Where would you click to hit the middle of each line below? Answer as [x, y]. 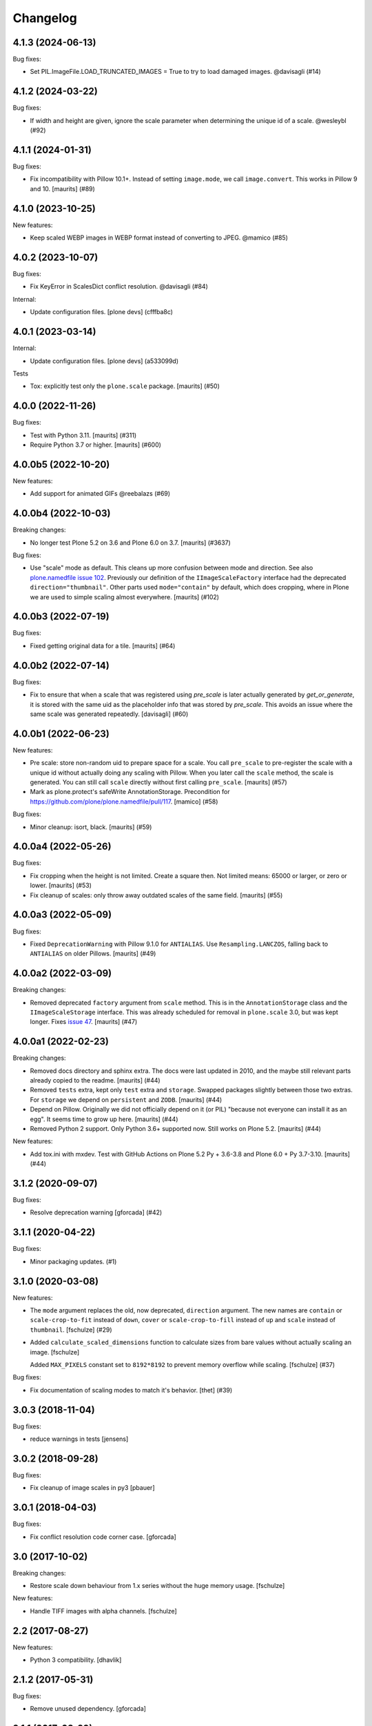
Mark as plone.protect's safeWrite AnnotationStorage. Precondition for [130, 792]
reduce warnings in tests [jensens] [79, 1439]
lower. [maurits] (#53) [61, 885]
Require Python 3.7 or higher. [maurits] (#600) [96, 445]
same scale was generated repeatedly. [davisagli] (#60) [109, 714]
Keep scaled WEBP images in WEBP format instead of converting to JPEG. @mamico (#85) [159, 237]
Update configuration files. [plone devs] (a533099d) [104, 361]
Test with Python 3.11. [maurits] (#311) [83, 435]
